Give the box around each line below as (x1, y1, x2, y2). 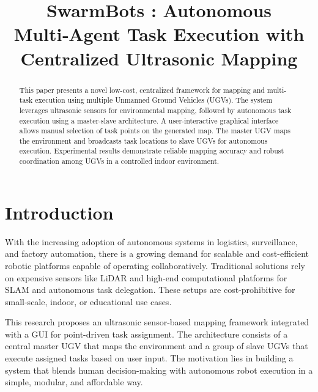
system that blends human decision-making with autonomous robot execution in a (5, 363, 313, 376)
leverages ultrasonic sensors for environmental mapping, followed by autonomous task (19, 105, 292, 115)
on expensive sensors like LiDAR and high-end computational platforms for (5, 271, 287, 284)
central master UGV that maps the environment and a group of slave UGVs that (5, 339, 308, 352)
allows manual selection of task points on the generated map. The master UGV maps (19, 125, 290, 136)
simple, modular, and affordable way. (5, 375, 143, 388)
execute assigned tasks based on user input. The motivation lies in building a (5, 352, 294, 364)
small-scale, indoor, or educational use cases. (5, 295, 172, 308)
